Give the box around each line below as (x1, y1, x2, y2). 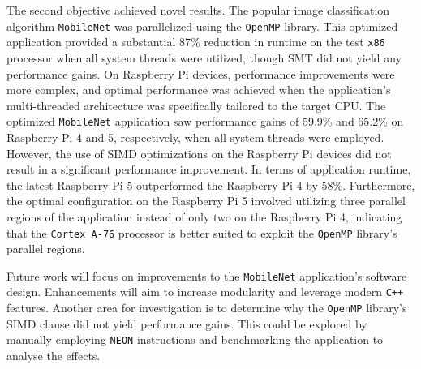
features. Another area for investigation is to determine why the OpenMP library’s (6, 299, 407, 316)
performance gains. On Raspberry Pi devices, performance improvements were (6, 65, 395, 82)
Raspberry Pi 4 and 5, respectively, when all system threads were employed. (6, 128, 384, 145)
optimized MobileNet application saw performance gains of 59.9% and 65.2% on (6, 113, 404, 130)
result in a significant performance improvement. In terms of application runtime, (6, 161, 411, 178)
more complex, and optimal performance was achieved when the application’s (6, 81, 391, 98)
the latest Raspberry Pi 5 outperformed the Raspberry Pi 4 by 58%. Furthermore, (6, 176, 415, 193)
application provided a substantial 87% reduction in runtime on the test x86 (6, 33, 385, 50)
